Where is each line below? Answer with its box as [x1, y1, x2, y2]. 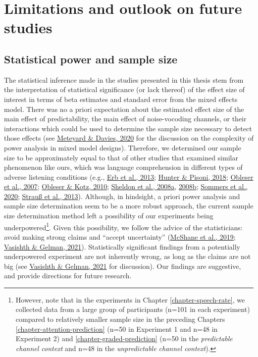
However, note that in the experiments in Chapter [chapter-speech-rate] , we [15, 294, 245, 305]
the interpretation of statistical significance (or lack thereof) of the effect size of [4, 84, 245, 95]
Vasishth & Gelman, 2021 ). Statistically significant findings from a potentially [4, 241, 240, 252]
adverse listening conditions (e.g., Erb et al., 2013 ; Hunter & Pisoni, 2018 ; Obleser [4, 171, 254, 182]
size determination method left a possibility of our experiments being [4, 210, 213, 221]
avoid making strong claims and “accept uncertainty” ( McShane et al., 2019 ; [4, 231, 236, 242]
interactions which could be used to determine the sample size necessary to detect [4, 123, 252, 133]
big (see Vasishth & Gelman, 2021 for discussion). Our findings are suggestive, [4, 260, 241, 271]
